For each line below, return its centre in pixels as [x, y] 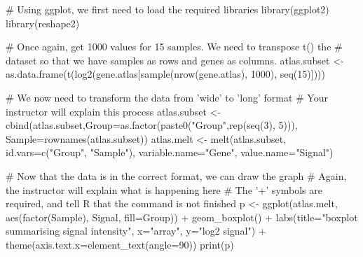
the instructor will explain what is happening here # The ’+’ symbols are [164, 189]
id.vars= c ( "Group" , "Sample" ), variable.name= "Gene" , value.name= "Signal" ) [170, 152]
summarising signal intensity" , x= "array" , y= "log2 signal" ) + [136, 231]
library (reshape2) [43, 23]
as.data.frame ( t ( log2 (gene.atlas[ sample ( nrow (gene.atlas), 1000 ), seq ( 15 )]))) [165, 74]
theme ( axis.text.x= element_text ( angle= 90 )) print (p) [120, 244]
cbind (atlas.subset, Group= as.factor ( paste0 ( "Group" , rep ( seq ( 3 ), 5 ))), [152, 125]
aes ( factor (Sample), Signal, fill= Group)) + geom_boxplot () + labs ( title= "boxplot [182, 217]
